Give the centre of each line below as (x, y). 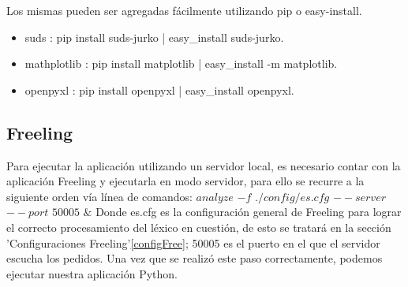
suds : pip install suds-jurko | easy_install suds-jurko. (154, 37)
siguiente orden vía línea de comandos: (99, 196)
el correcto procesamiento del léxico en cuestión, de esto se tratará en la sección (199, 227)
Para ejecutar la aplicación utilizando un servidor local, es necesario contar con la (204, 165)
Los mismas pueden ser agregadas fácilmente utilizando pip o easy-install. (184, 10)
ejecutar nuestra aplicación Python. (92, 273)
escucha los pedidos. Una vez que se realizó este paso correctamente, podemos (195, 258)
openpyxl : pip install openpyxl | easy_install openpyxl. (159, 89)
